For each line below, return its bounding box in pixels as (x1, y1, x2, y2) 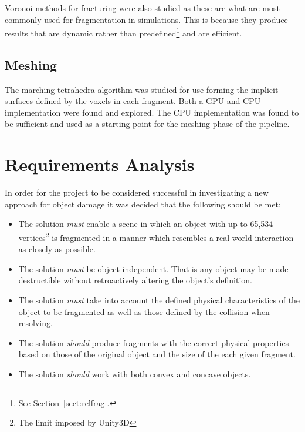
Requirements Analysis (5, 152, 195, 176)
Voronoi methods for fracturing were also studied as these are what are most (5, 2, 280, 14)
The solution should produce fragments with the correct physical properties (18, 336, 289, 349)
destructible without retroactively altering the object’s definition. (18, 274, 252, 286)
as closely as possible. (18, 243, 96, 255)
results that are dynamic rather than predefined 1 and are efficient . (5, 25, 242, 39)
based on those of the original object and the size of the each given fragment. (18, 348, 296, 360)
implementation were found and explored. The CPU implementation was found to (5, 106, 299, 118)
